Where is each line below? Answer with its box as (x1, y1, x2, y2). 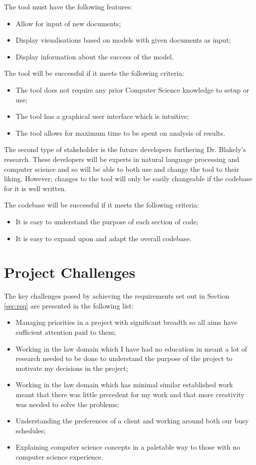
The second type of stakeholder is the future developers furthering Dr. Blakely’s (4, 144, 246, 155)
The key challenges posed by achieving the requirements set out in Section (4, 291, 229, 301)
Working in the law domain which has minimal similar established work (15, 379, 233, 390)
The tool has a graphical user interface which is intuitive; (15, 111, 189, 121)
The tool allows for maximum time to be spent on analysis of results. (15, 127, 225, 138)
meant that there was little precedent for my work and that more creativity (15, 389, 245, 399)
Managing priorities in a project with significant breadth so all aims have (15, 317, 238, 327)
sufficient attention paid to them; (15, 327, 116, 337)
